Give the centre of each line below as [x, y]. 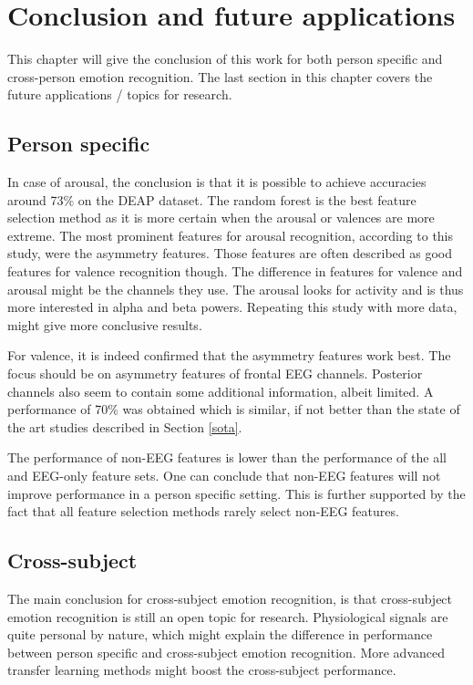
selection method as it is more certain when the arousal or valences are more [221, 218]
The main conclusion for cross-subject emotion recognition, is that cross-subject [230, 598]
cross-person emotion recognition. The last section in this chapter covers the [220, 76]
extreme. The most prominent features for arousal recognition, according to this [231, 235]
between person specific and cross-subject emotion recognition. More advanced [226, 652]
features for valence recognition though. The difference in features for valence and [235, 271]
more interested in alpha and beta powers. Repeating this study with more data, [232, 307]
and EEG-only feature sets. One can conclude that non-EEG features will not [224, 476]
